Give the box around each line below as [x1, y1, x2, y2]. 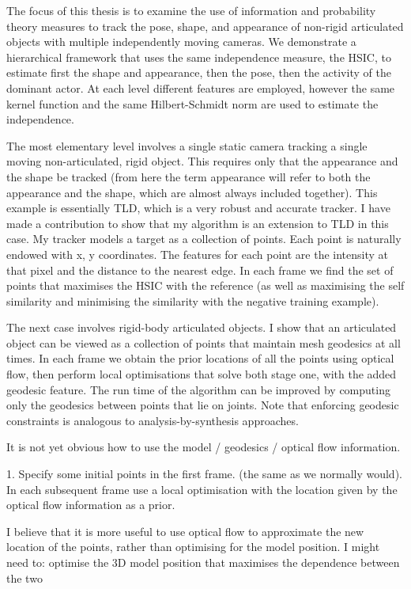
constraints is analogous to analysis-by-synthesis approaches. [6, 412, 299, 428]
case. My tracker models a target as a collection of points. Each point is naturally [6, 230, 402, 247]
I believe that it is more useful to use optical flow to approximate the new [6, 522, 364, 539]
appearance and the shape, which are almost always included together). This [6, 184, 378, 200]
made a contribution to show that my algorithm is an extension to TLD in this [6, 215, 389, 231]
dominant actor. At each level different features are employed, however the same [6, 79, 395, 96]
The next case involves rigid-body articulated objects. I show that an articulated [6, 319, 397, 336]
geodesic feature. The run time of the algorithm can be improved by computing [6, 381, 390, 397]
